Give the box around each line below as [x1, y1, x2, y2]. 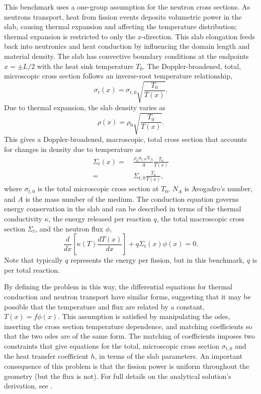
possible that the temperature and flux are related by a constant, [4, 301, 205, 311]
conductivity [4, 213, 42, 223]
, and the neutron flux [35, 223, 103, 233]
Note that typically [4, 255, 63, 265]
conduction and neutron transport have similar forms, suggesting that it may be [4, 291, 251, 301]
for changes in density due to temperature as [4, 144, 142, 154]
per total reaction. [4, 264, 60, 275]
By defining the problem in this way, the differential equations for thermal [4, 281, 232, 292]
